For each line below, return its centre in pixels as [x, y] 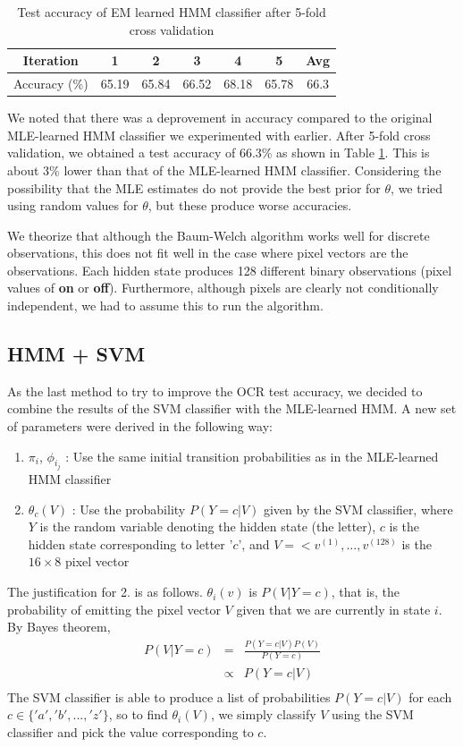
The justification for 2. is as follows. [105, 592]
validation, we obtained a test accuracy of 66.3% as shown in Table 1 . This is [219, 153]
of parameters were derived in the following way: [140, 426]
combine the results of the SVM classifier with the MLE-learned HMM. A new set [232, 408]
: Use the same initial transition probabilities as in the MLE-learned [252, 456]
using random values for [73, 205]
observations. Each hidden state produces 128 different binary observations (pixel [230, 270]
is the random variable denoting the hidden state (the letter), [208, 526]
